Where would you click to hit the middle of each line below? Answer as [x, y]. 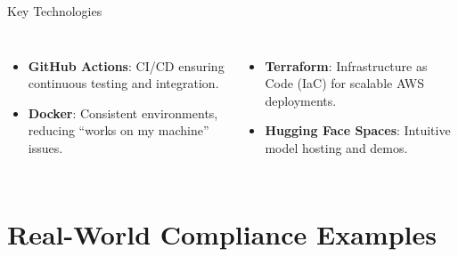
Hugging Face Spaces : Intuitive [358, 130]
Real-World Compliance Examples [222, 233]
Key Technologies [55, 11]
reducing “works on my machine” [119, 130]
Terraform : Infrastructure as [346, 65]
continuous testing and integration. [123, 83]
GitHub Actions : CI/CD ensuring [126, 65]
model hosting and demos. [336, 147]
